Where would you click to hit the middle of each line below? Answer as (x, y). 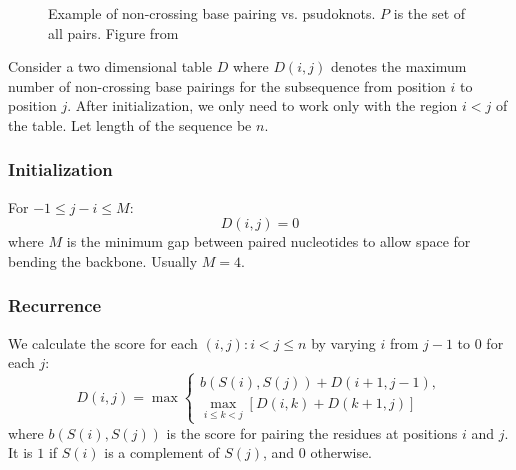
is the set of (429, 13)
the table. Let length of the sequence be (130, 124)
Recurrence (55, 305)
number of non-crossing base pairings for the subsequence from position (227, 85)
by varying (343, 342)
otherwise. (341, 452)
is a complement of (162, 452)
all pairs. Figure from (113, 32)
